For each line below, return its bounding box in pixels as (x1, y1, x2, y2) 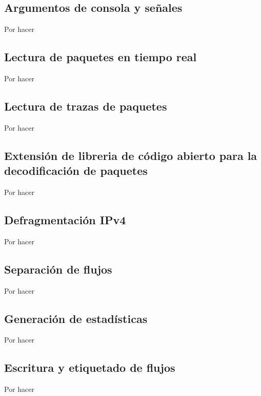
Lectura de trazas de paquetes (4, 98, 167, 114)
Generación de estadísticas (4, 310, 148, 326)
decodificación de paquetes (4, 163, 148, 178)
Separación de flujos (4, 261, 112, 277)
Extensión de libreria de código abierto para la (4, 147, 257, 163)
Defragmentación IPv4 (4, 211, 126, 227)
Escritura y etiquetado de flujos (4, 359, 175, 375)
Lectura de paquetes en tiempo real (4, 49, 197, 65)
